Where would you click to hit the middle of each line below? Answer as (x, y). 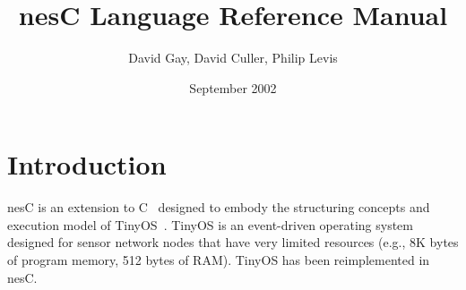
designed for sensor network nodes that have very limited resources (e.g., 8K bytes (233, 242)
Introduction (87, 164)
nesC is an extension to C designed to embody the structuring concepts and (219, 207)
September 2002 (233, 87)
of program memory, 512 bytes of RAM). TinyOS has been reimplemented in (219, 260)
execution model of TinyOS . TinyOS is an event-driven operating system (210, 224)
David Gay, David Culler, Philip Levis (233, 58)
